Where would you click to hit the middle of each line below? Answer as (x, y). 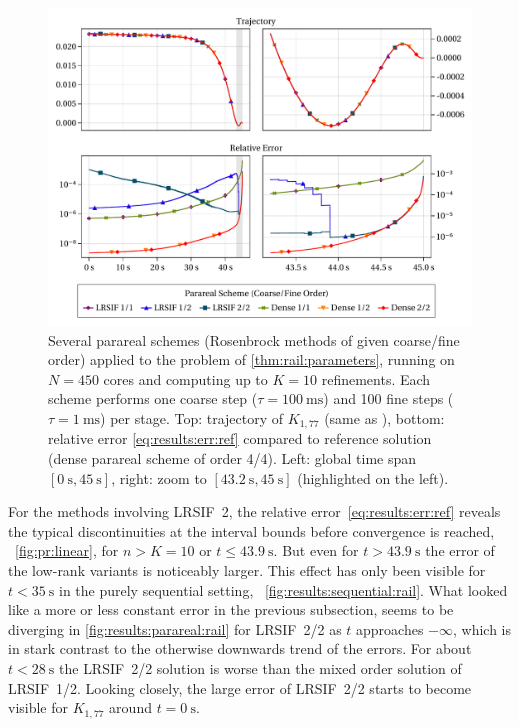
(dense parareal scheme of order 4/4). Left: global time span (232, 458)
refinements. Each (376, 378)
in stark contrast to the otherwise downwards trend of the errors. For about (240, 648)
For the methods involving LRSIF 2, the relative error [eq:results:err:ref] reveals (254, 511)
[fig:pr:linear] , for (67, 550)
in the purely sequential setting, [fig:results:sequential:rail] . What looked (283, 589)
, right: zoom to (159, 477)
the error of (460, 550)
